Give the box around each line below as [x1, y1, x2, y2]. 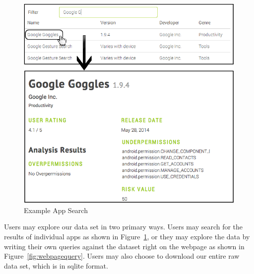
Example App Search [24, 205, 88, 215]
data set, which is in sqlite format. [4, 260, 108, 271]
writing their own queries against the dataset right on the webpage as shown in [4, 241, 245, 251]
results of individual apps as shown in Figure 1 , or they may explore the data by [4, 231, 250, 242]
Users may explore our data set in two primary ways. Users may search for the [4, 221, 243, 232]
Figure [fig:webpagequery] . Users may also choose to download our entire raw [4, 251, 240, 261]
